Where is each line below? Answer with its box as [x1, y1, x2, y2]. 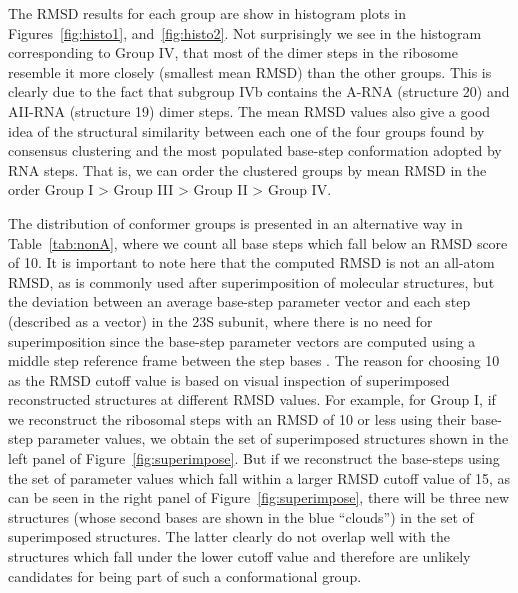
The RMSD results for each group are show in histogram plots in [8, 3, 407, 23]
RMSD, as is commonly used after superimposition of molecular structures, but [8, 271, 495, 292]
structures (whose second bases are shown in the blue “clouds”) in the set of [8, 506, 474, 527]
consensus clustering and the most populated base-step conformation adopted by [8, 140, 502, 161]
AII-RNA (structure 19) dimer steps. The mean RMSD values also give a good [8, 100, 491, 121]
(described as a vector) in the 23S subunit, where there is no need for [8, 310, 433, 331]
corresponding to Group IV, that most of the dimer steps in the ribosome [8, 42, 458, 63]
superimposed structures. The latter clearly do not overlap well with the [8, 526, 450, 547]
